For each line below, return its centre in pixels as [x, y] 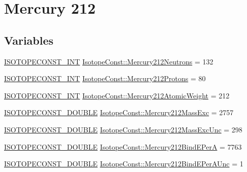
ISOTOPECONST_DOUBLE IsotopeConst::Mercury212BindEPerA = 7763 [123, 146]
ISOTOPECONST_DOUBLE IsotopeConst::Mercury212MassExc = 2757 [119, 112]
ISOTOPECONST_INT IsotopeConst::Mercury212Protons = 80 [105, 78]
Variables [29, 40]
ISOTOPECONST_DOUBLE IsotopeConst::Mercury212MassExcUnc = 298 [123, 129]
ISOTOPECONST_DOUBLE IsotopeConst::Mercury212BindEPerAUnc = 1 [124, 164]
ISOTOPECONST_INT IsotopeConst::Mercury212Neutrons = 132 [109, 61]
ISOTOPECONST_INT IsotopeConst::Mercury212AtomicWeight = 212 [117, 95]
